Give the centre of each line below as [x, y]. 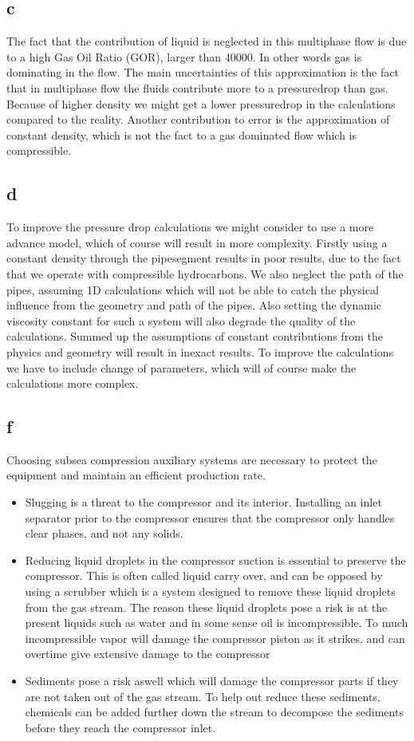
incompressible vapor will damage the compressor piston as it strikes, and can [215, 638]
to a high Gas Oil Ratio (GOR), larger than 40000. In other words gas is [184, 56]
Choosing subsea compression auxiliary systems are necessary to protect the [192, 459]
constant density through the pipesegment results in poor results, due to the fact [204, 258]
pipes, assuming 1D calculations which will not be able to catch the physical [193, 289]
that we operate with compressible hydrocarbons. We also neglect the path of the [205, 273]
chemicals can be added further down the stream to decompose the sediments [214, 712]
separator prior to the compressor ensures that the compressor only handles [210, 517]
